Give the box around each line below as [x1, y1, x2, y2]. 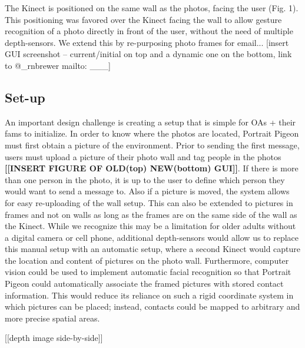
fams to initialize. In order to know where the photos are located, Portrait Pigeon [5, 127, 299, 140]
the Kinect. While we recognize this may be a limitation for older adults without [5, 220, 296, 232]
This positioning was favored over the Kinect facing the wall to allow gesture [5, 13, 282, 25]
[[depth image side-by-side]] [5, 332, 103, 344]
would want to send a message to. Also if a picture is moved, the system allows [5, 185, 290, 197]
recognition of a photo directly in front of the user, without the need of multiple [5, 25, 293, 37]
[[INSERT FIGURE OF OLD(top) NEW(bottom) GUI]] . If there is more [5, 162, 299, 174]
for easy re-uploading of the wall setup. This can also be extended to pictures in [5, 196, 293, 208]
